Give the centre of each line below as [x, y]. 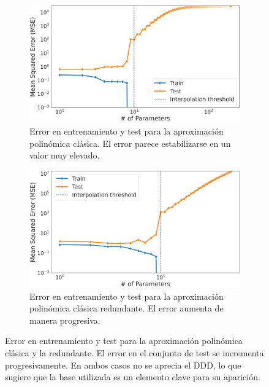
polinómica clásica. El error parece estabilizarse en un [130, 143]
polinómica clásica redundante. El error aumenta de [127, 308]
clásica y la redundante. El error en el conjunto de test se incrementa [134, 352]
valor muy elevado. [65, 155]
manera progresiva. [65, 320]
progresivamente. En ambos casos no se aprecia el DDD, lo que [123, 365]
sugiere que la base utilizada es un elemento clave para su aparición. [133, 377]
